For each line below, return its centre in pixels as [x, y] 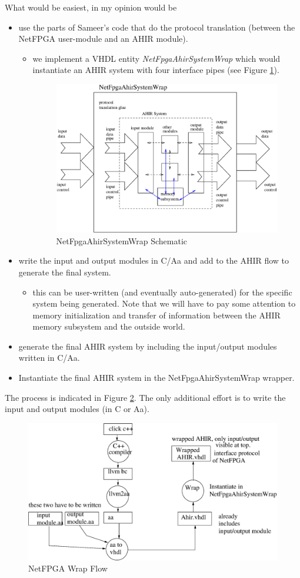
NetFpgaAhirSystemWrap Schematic [122, 240]
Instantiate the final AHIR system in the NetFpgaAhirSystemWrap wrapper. [156, 378]
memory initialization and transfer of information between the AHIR [156, 315]
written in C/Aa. [49, 358]
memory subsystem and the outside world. [109, 326]
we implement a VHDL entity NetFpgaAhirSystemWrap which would [156, 58]
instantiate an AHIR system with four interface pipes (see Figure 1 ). [156, 70]
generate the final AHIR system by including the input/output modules [148, 346]
